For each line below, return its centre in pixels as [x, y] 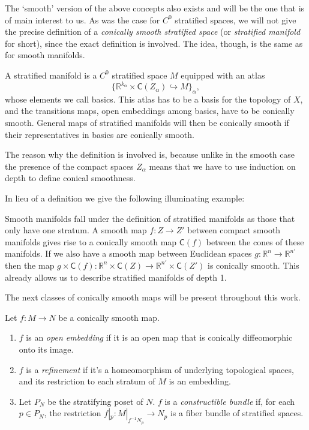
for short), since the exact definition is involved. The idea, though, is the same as [154, 43]
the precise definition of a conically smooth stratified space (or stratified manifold [153, 31]
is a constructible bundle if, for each [230, 401]
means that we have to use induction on [222, 166]
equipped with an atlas [223, 75]
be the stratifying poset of [95, 401]
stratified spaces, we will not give [235, 19]
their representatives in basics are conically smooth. [100, 134]
